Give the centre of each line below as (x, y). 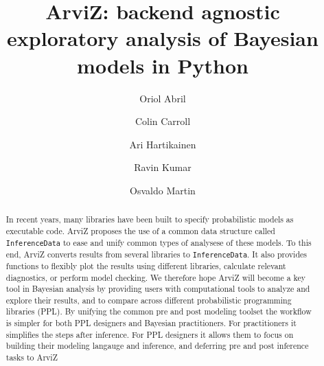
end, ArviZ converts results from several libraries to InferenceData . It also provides (156, 254)
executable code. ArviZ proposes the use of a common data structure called (140, 230)
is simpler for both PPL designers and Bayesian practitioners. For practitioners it (151, 323)
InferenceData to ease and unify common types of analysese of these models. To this (159, 242)
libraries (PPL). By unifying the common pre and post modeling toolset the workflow (159, 311)
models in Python (163, 65)
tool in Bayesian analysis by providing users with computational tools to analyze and (158, 289)
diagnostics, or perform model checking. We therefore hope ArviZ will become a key (156, 277)
